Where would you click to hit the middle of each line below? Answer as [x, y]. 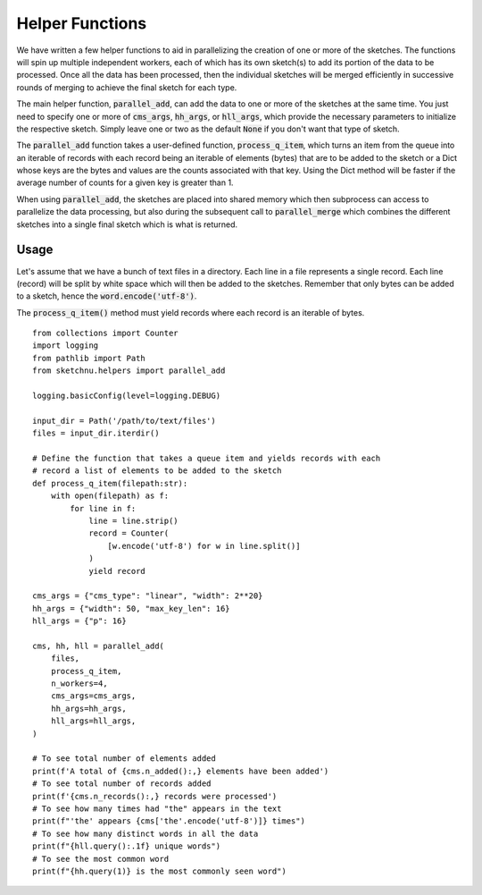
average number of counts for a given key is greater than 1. [125, 182]
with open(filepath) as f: [110, 496]
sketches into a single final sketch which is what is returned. [127, 224]
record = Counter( [129, 533]
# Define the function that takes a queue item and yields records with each [207, 458]
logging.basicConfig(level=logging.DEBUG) [127, 396]
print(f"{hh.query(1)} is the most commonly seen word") [160, 871]
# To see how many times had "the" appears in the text [157, 808]
